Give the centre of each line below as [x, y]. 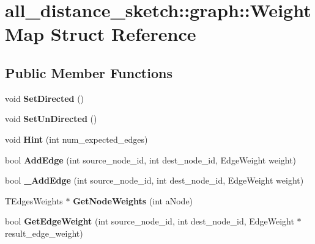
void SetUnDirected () [51, 119]
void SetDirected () [45, 98]
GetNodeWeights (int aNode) [133, 200]
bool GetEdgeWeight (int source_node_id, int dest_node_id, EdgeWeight [150, 221]
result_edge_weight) [44, 233]
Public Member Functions [89, 72]
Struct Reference [123, 34]
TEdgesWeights [34, 200]
